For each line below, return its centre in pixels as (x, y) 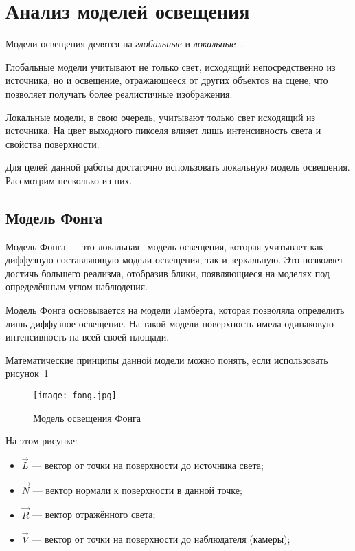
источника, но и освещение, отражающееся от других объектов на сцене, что (167, 80)
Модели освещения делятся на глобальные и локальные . (125, 44)
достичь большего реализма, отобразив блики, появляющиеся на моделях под (168, 273)
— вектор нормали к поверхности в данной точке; (137, 489)
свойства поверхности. (53, 143)
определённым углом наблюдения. (77, 287)
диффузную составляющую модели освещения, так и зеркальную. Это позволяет (174, 260)
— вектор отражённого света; (94, 514)
